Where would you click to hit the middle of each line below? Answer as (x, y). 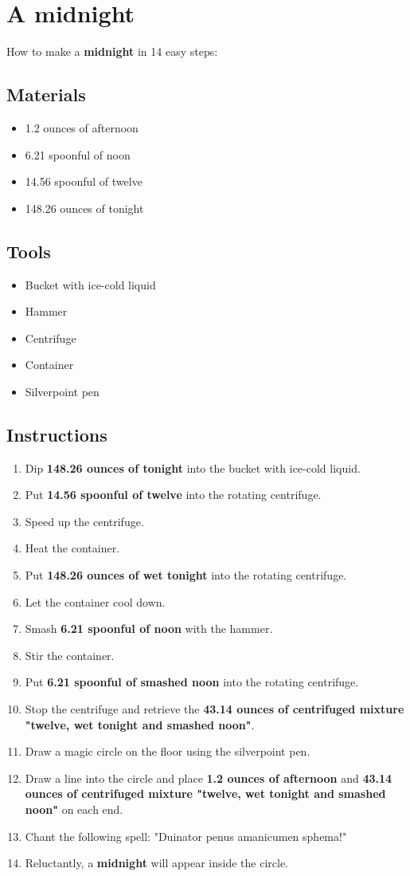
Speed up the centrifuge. (84, 521)
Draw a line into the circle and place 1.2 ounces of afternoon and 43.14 (209, 778)
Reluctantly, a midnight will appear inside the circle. (156, 863)
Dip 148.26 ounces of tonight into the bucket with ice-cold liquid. (193, 467)
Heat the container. (72, 548)
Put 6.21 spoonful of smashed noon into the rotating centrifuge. (192, 682)
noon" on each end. (74, 809)
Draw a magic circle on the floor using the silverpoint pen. (168, 751)
